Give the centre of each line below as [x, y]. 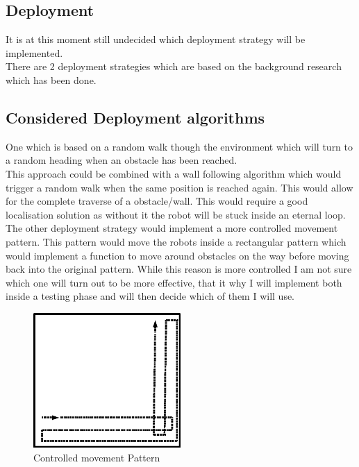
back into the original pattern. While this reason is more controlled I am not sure [179, 269]
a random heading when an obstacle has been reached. [122, 160]
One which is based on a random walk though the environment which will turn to [179, 146]
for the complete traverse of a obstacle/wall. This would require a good [157, 201]
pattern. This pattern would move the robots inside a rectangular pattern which [176, 241]
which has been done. [51, 79]
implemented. [34, 52]
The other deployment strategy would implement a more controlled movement [172, 228]
